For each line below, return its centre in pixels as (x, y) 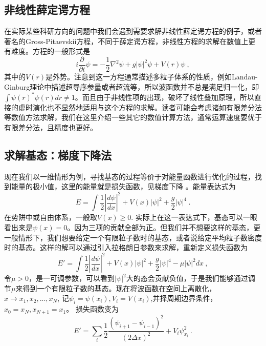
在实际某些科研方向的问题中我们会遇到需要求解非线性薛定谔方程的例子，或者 (133, 31)
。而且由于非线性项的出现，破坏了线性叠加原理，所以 (164, 97)
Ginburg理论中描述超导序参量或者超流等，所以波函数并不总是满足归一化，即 (132, 86)
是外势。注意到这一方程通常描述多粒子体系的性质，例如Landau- (151, 77)
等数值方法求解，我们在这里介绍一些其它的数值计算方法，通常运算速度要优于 (133, 117)
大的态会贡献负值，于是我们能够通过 (187, 278)
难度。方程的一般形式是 (50, 51)
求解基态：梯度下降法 (58, 155)
